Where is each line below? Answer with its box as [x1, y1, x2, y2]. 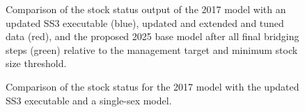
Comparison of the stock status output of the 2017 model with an [6, 2, 286, 16]
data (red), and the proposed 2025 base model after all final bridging [6, 29, 299, 44]
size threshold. [6, 56, 67, 71]
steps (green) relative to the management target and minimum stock [6, 42, 298, 57]
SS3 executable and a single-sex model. [6, 93, 172, 107]
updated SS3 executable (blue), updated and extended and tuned [6, 15, 284, 30]
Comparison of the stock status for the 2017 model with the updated [6, 79, 299, 93]
